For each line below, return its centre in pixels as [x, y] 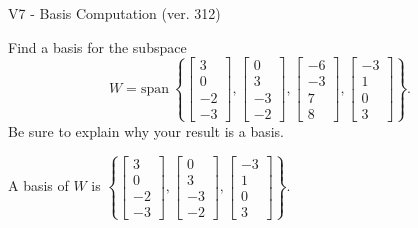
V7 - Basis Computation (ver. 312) [114, 13]
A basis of [38, 185]
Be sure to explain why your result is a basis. [146, 130]
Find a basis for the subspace [97, 46]
